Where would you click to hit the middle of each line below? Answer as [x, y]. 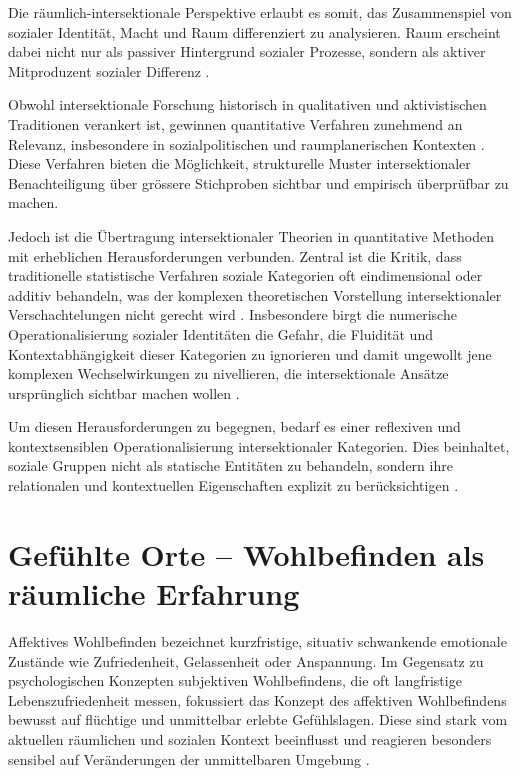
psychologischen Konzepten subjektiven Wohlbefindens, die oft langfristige [235, 680]
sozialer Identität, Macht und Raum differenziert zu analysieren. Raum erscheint [254, 31]
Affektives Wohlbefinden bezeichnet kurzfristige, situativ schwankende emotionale [257, 640]
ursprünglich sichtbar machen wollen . [124, 392]
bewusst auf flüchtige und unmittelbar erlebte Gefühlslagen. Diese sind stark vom [258, 719]
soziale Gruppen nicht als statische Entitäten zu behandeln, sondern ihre [230, 465]
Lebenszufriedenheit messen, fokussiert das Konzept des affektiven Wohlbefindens [257, 699]
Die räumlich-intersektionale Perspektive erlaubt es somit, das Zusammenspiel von [260, 12]
